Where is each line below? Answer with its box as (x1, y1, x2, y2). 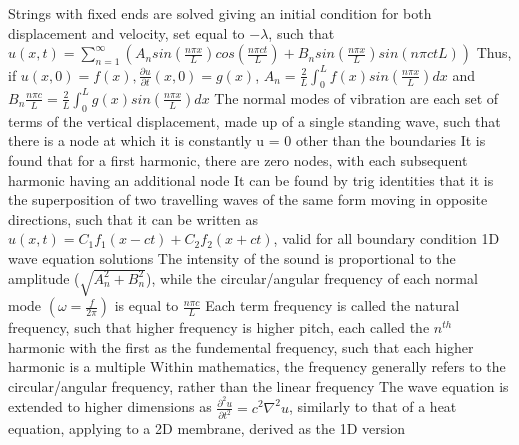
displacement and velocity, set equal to (8, 22, 245, 43)
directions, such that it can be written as (8, 208, 258, 229)
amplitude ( (8, 267, 80, 288)
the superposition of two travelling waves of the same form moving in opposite (8, 189, 488, 210)
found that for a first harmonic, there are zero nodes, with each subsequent (8, 149, 468, 170)
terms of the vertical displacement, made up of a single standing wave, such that (8, 110, 501, 131)
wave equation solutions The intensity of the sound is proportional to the (8, 247, 456, 268)
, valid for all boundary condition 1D (273, 228, 500, 249)
